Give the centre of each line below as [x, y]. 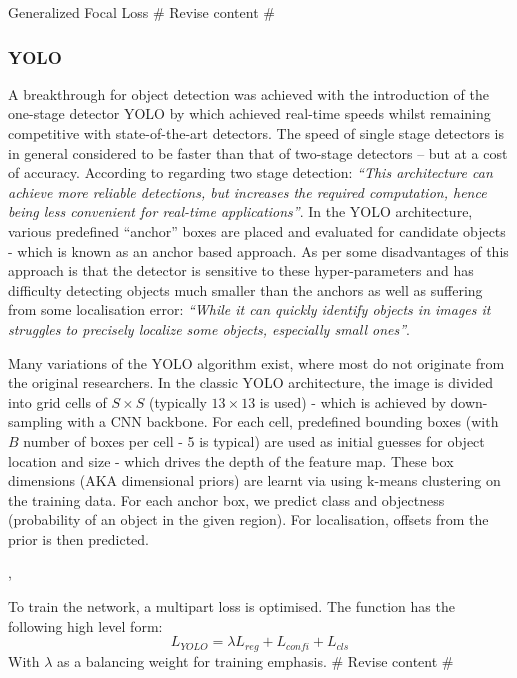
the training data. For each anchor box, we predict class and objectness [226, 499]
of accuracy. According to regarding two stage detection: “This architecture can [250, 172]
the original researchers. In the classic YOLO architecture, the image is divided [250, 382]
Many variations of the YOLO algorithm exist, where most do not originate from [256, 362]
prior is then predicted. [78, 538]
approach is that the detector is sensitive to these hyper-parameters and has [241, 270]
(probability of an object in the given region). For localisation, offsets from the [248, 519]
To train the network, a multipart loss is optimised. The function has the [231, 606]
